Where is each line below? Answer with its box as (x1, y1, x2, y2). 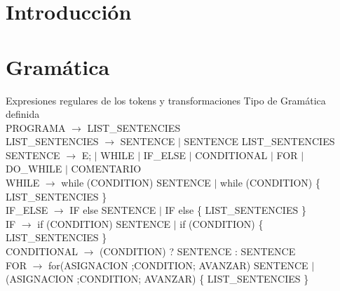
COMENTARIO (71, 161, 142, 176)
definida (6, 107, 40, 121)
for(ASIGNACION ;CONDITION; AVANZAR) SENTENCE (48, 257, 308, 272)
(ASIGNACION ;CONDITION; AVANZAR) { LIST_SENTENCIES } (6, 271, 309, 286)
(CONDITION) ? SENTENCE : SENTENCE (100, 244, 296, 259)
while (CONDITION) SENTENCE (61, 175, 211, 190)
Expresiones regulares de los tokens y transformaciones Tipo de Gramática (6, 93, 326, 107)
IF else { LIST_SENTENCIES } (165, 203, 306, 217)
